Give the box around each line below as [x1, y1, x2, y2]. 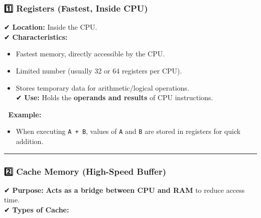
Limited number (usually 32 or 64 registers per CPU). [16, 65, 182, 76]
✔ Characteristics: [4, 31, 68, 42]
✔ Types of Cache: [4, 204, 69, 215]
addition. [16, 136, 44, 147]
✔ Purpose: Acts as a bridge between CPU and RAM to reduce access [4, 184, 245, 195]
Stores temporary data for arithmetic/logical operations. [16, 82, 189, 93]
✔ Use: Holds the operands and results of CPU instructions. [16, 92, 213, 103]
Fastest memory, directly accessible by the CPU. [16, 48, 165, 59]
